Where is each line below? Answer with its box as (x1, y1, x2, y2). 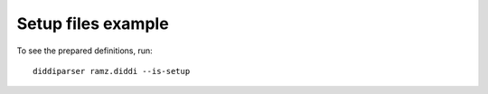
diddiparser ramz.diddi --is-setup (33, 66, 191, 76)
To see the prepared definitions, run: (16, 45, 153, 56)
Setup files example (16, 14, 169, 33)
